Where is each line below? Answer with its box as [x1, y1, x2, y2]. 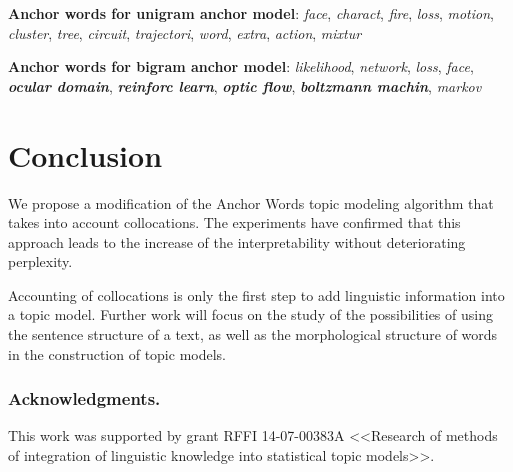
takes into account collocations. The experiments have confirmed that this [8, 212, 461, 233]
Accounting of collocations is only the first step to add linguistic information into [8, 284, 505, 305]
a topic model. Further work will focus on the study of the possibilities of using [8, 304, 493, 325]
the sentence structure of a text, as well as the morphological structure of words [8, 324, 498, 345]
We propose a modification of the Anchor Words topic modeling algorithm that [8, 192, 494, 213]
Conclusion [8, 134, 163, 175]
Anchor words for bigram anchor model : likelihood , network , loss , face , [8, 56, 474, 77]
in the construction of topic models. [8, 343, 226, 364]
